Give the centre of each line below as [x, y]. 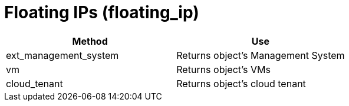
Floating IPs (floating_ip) [102, 12]
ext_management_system [62, 55]
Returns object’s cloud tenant [241, 83]
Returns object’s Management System [261, 55]
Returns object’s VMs [223, 69]
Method [90, 41]
